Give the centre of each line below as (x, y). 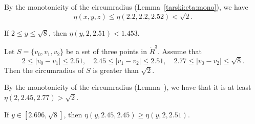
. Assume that (180, 51)
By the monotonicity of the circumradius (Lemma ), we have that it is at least (128, 87)
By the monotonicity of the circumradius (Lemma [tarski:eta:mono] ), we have (126, 7)
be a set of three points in (106, 51)
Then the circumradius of (44, 70)
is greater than (116, 70)
